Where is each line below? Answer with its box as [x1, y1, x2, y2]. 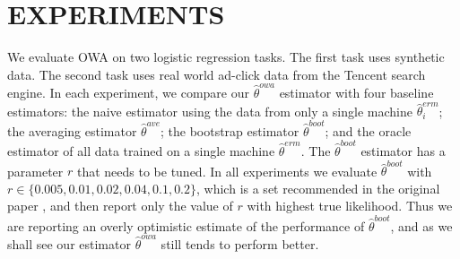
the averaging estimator [7, 121, 137, 140]
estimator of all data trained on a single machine [7, 141, 275, 160]
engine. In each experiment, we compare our [7, 83, 249, 102]
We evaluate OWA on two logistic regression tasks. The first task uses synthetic [7, 47, 445, 66]
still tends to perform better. [161, 235, 319, 254]
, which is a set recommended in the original [196, 178, 440, 197]
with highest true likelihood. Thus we [247, 196, 453, 215]
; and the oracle [325, 121, 412, 140]
